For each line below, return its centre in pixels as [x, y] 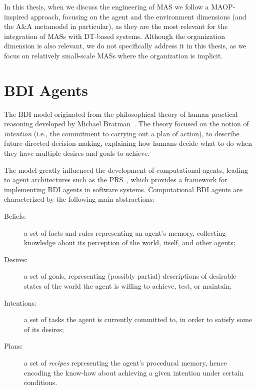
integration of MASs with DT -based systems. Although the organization [115, 36]
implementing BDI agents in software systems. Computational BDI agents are [123, 189]
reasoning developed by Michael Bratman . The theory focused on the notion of [126, 124]
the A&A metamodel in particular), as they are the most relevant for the [116, 26]
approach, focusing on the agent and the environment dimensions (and [138, 16]
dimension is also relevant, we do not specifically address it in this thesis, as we [125, 46]
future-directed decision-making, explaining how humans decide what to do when [128, 143]
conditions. [41, 382]
